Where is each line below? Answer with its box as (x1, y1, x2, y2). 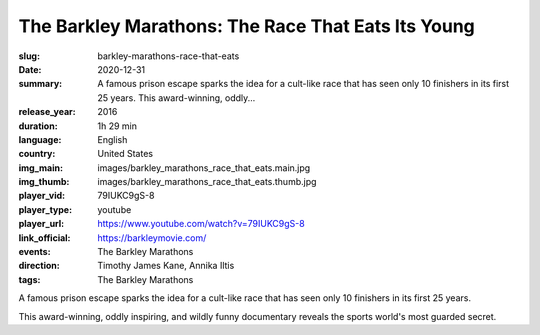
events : (18, 246, 51, 258)
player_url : (18, 218, 65, 230)
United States (97, 148, 154, 160)
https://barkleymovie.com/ (97, 231, 207, 244)
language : (18, 133, 62, 145)
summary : (18, 78, 63, 90)
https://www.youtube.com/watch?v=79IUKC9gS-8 (97, 218, 305, 230)
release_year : (18, 106, 77, 118)
